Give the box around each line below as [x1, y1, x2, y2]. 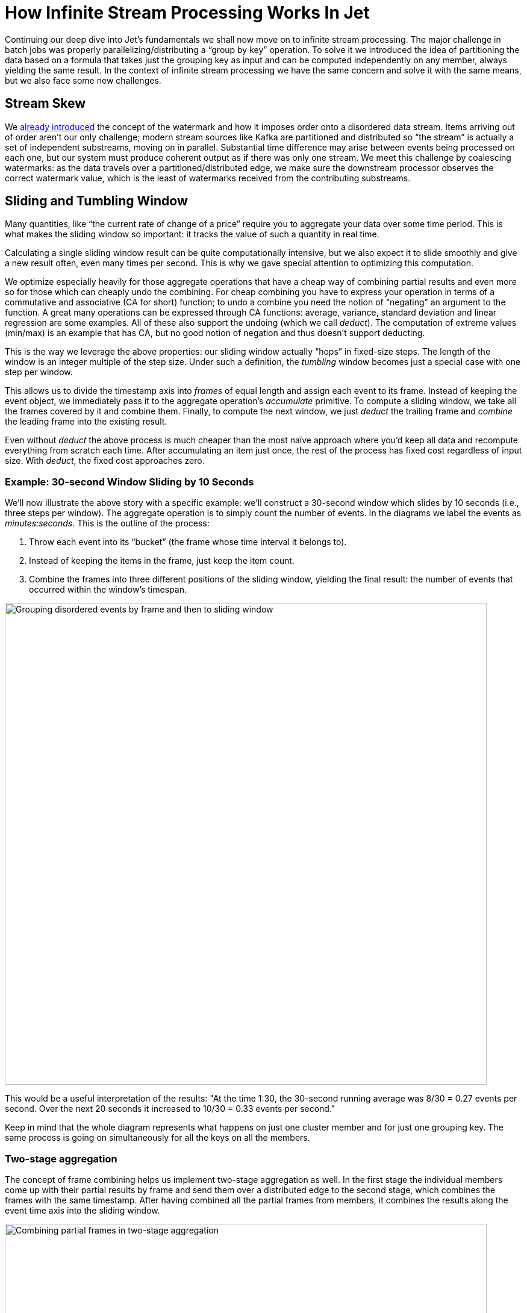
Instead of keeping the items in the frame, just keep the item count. [29, 555, 295, 566]
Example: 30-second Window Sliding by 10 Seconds [5, 475, 254, 488]
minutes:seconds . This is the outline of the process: [5, 518, 210, 529]
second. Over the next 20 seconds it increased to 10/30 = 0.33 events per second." [5, 1103, 335, 1114]
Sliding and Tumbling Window [5, 193, 188, 209]
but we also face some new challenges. [5, 75, 161, 86]
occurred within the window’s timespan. [29, 584, 187, 595]
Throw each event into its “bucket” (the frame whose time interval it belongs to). [29, 537, 347, 547]
